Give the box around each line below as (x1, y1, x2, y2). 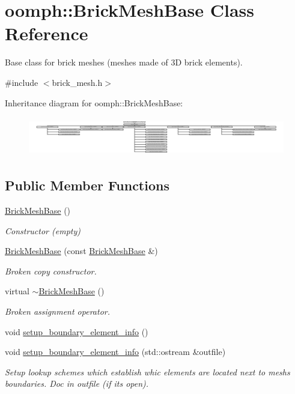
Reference (5, 21, 88, 46)
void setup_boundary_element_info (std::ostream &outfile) (5, 345, 226, 358)
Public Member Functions (5, 176, 169, 195)
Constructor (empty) (5, 224, 81, 237)
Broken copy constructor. (5, 264, 97, 277)
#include (5, 76, 38, 88)
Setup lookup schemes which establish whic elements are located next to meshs (5, 365, 290, 378)
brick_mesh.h (52, 76, 103, 88)
